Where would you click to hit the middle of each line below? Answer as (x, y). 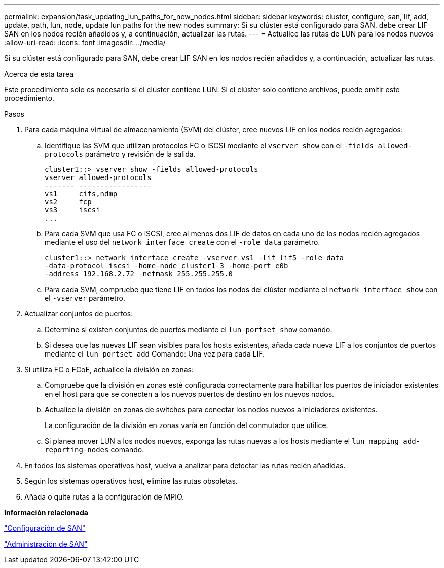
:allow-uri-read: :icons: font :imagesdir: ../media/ (85, 42)
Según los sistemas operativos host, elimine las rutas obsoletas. (131, 481)
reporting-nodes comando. (95, 450)
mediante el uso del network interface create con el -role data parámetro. (182, 242)
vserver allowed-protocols (98, 177)
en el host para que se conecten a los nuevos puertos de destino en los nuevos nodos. (190, 394)
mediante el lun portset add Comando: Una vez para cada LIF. (155, 354)
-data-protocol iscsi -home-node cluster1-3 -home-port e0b (166, 266)
